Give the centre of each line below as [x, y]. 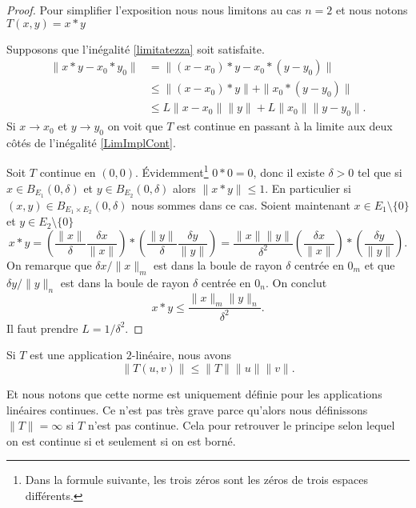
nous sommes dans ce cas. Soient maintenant [241, 204]
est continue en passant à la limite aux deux [284, 126]
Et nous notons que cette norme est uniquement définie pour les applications [194, 393]
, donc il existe [289, 172]
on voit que [135, 126]
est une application [76, 355]
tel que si [380, 172]
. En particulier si [308, 188]
